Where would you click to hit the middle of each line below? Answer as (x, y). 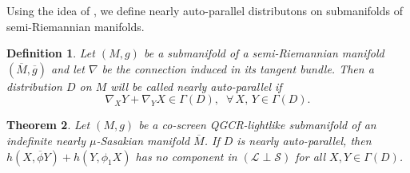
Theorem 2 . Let (48, 125)
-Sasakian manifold (143, 140)
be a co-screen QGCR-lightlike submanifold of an (257, 125)
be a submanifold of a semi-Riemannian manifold (264, 53)
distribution (34, 86)
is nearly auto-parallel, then (304, 140)
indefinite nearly (46, 140)
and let (68, 68)
